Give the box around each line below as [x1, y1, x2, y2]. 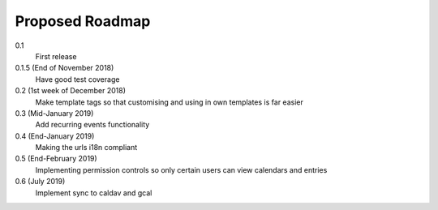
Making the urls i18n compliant [35, 143, 138, 152]
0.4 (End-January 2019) [15, 131, 95, 141]
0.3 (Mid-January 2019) [15, 108, 94, 118]
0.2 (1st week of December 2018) [15, 86, 126, 96]
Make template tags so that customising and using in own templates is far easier [35, 97, 303, 107]
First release [35, 51, 77, 61]
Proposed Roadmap [15, 12, 151, 30]
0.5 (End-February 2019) [15, 154, 97, 164]
